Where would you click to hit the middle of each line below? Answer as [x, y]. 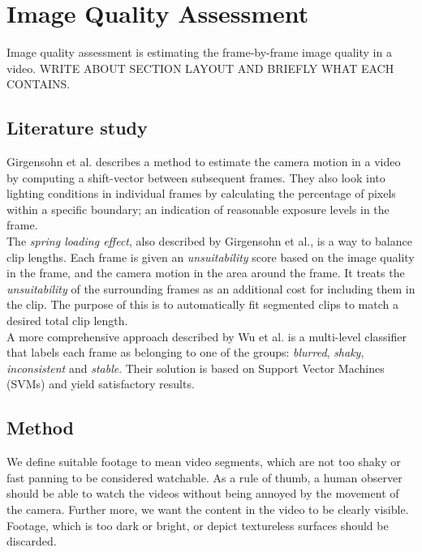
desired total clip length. [67, 321]
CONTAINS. [39, 84]
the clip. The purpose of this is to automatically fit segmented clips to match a [202, 304]
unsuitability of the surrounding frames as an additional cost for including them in [211, 288]
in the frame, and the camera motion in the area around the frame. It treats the [206, 273]
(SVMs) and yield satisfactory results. [101, 384]
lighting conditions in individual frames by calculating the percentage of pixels [201, 193]
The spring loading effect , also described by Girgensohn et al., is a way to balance [209, 241]
